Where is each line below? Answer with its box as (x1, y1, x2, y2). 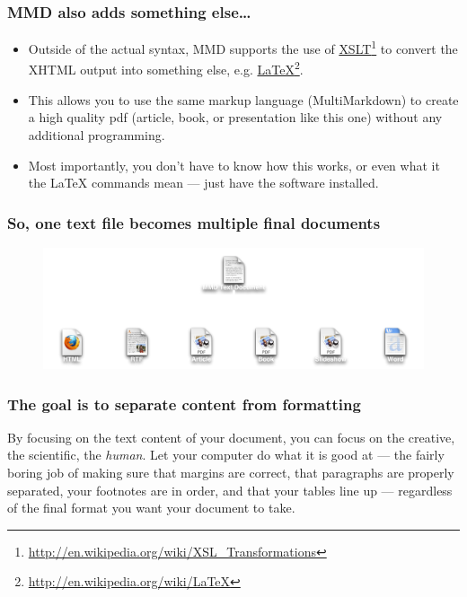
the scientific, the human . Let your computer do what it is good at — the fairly (7, 445, 445, 464)
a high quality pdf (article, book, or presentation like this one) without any (28, 108, 443, 127)
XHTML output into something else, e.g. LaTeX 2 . (28, 57, 304, 79)
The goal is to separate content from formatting (7, 392, 361, 415)
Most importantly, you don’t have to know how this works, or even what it (28, 155, 440, 174)
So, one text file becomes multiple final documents (7, 211, 381, 233)
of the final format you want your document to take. (7, 498, 295, 517)
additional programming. (28, 125, 165, 144)
